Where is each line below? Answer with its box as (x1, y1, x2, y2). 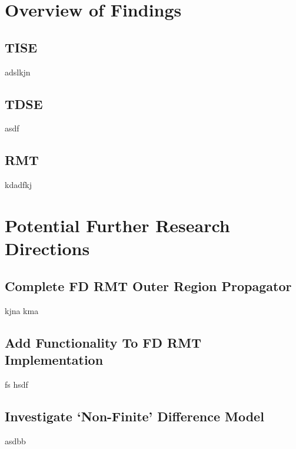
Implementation (5, 350, 104, 368)
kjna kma (5, 304, 39, 316)
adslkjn (5, 65, 31, 78)
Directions (5, 236, 90, 260)
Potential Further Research (5, 213, 230, 237)
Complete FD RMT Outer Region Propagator (5, 276, 292, 295)
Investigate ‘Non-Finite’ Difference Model (5, 407, 264, 425)
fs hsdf (5, 378, 28, 390)
